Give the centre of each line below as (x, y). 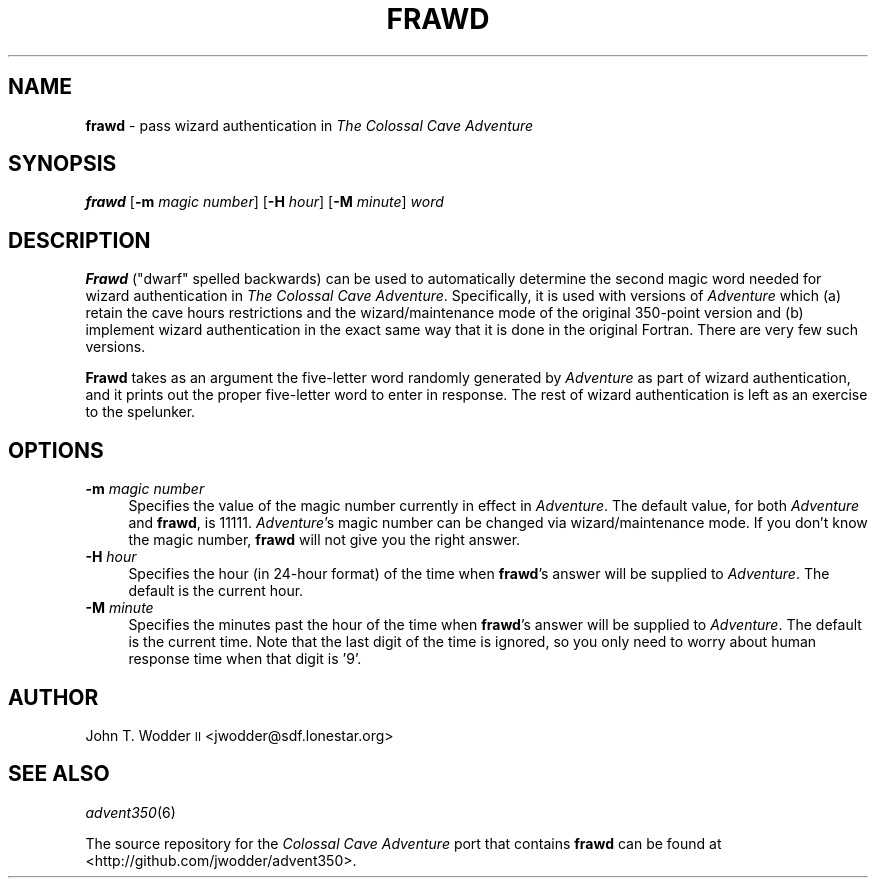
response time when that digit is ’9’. (245, 659)
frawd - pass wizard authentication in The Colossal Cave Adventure (309, 125)
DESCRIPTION (79, 240)
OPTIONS (56, 450)
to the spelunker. (140, 412)
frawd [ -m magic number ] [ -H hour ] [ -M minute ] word (264, 202)
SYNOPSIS (62, 164)
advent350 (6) (130, 812)
